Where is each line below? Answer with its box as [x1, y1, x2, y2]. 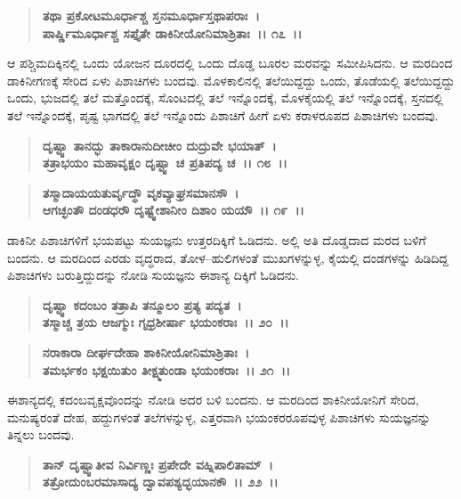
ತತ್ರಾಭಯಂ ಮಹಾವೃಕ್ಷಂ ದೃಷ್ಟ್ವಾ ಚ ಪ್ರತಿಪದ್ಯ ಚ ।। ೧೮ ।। [42, 153, 287, 172]
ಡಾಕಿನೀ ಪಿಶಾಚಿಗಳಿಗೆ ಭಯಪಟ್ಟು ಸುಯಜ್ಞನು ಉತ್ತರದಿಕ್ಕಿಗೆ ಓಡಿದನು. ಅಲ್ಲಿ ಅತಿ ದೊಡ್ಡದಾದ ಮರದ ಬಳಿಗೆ [7, 230, 426, 249]
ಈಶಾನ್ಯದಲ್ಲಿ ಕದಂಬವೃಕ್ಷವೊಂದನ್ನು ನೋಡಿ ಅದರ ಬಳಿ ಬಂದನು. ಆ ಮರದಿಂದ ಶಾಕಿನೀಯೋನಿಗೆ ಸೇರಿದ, [7, 390, 419, 409]
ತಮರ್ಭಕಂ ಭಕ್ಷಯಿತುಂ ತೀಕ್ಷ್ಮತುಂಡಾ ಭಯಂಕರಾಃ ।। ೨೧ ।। [42, 360, 291, 379]
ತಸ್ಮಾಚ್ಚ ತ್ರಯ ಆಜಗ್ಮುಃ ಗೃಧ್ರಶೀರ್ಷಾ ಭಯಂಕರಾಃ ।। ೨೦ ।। [42, 313, 289, 331]
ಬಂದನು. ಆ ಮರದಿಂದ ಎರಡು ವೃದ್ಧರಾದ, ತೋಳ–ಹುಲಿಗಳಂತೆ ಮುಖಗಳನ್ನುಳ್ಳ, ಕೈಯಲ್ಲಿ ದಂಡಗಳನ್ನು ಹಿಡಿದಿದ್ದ [7, 248, 449, 266]
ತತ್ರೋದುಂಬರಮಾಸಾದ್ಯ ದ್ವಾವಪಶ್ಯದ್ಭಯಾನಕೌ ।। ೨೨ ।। [42, 472, 279, 491]
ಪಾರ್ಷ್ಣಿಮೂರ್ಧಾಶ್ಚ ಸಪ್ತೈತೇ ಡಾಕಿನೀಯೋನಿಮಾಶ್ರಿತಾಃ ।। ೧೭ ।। [42, 23, 303, 42]
